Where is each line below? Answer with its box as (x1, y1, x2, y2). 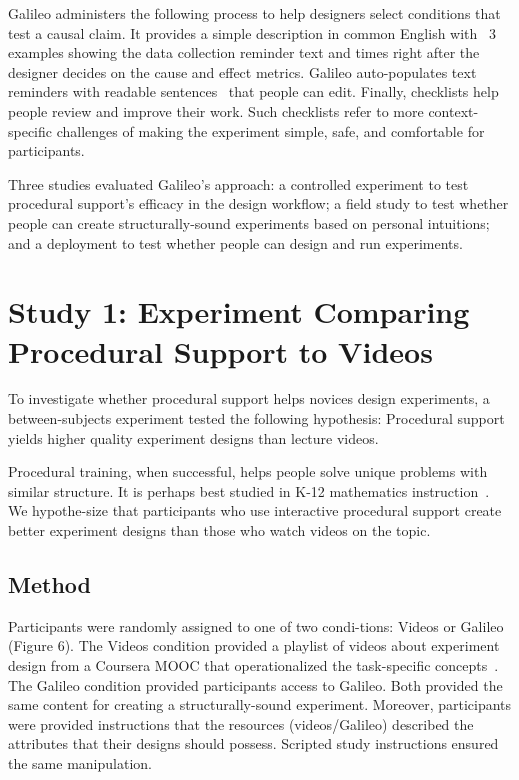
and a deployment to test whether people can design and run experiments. (8, 232, 463, 253)
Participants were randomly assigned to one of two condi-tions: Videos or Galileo (8, 615, 504, 636)
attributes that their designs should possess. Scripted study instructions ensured (8, 733, 499, 754)
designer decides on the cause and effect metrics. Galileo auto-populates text (8, 61, 477, 82)
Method (8, 568, 91, 599)
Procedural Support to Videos (8, 330, 433, 371)
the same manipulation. (8, 752, 152, 773)
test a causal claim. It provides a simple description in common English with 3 (8, 22, 496, 43)
